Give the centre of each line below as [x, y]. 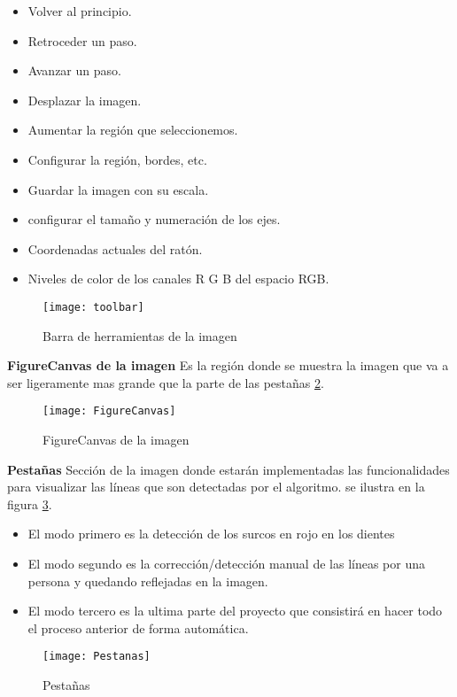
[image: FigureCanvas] [109, 411]
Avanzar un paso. [74, 70]
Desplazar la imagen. [85, 100]
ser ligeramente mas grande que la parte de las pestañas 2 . [166, 382]
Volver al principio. [80, 11]
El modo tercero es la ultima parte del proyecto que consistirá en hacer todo [235, 611]
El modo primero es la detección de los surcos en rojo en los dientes [211, 534]
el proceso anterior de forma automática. [138, 627]
